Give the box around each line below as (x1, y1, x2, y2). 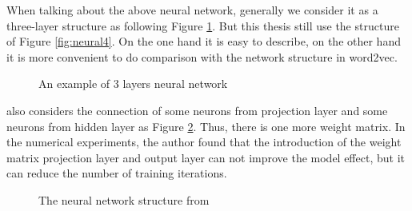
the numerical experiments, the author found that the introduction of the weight (6, 133, 402, 150)
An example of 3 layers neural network (38, 75, 228, 92)
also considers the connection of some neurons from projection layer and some (6, 102, 388, 118)
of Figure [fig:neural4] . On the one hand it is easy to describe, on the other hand (6, 33, 401, 50)
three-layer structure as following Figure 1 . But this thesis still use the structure (6, 17, 399, 34)
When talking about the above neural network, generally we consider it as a (6, 2, 378, 18)
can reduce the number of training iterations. (6, 165, 227, 181)
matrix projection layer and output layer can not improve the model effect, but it (6, 149, 405, 165)
